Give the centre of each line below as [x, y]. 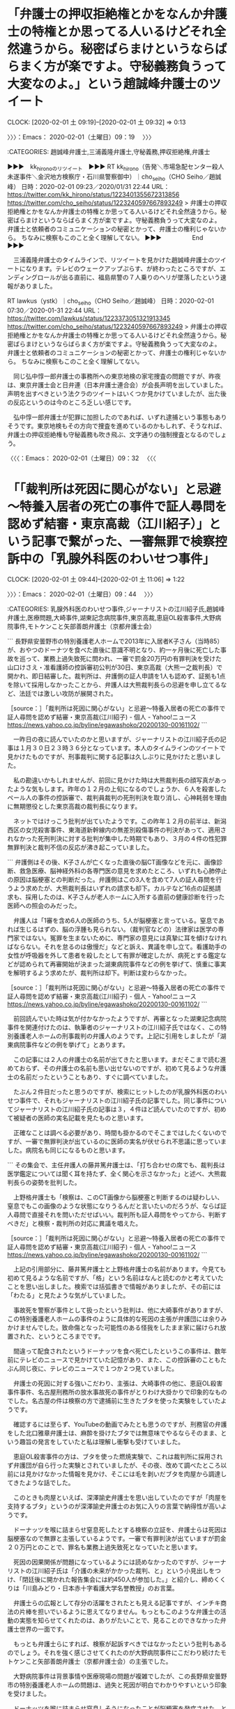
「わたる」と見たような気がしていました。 [68, 1296]
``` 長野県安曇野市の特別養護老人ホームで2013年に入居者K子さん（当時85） [115, 641]
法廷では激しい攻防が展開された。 [68, 694]
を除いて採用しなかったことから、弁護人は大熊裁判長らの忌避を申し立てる [114, 685]
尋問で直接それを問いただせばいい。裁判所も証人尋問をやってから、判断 [117, 1215]
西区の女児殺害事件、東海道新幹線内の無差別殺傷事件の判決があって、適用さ [117, 830]
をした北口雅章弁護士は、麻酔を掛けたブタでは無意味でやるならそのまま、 [114, 1433]
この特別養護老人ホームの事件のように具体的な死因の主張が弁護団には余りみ [117, 1319]
